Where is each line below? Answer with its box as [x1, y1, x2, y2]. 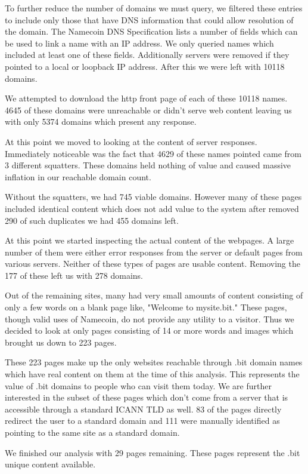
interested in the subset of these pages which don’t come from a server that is [5, 391, 288, 404]
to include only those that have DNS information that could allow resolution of [5, 13, 294, 26]
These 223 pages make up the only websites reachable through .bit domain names [5, 356, 303, 368]
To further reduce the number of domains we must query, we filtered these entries [5, 2, 303, 14]
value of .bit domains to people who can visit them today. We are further [5, 379, 272, 392]
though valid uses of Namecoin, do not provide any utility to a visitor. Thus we [5, 312, 294, 325]
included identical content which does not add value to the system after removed [5, 202, 299, 214]
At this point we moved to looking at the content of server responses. [5, 135, 257, 147]
